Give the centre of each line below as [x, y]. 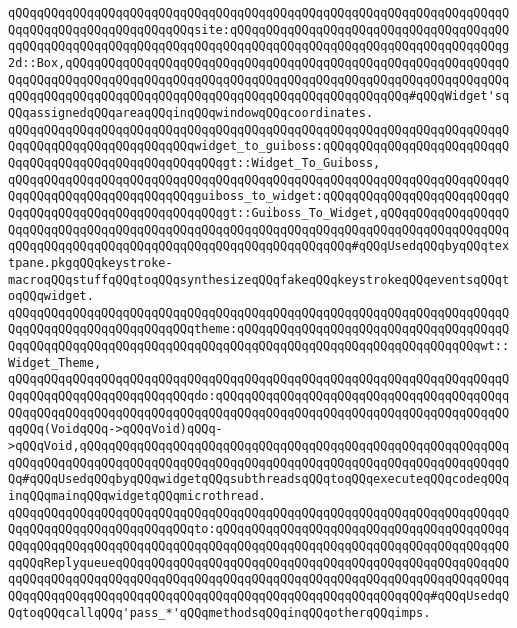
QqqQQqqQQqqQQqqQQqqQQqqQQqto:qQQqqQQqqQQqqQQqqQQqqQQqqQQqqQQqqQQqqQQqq [259, 529]
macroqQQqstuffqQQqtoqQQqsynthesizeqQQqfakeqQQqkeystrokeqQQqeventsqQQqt [259, 279]
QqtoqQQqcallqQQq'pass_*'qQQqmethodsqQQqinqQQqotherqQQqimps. [219, 612]
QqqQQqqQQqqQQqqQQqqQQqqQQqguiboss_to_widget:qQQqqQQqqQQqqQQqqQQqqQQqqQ [259, 196]
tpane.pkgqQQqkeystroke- [90, 262]
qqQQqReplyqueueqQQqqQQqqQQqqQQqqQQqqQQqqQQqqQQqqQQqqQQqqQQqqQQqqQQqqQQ [259, 562]
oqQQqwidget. [51, 296]
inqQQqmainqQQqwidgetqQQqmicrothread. [137, 496]
